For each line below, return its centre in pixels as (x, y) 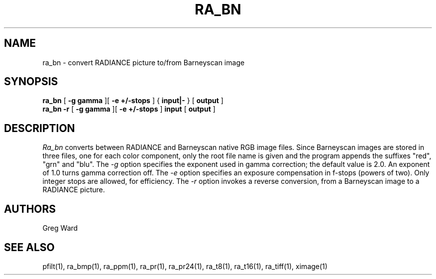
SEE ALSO (29, 247)
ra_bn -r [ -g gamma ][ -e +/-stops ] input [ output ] (129, 109)
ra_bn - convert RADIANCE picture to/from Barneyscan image (144, 62)
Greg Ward (60, 228)
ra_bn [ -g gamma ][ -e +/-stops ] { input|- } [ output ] (133, 101)
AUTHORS (30, 209)
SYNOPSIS (31, 82)
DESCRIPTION (40, 128)
